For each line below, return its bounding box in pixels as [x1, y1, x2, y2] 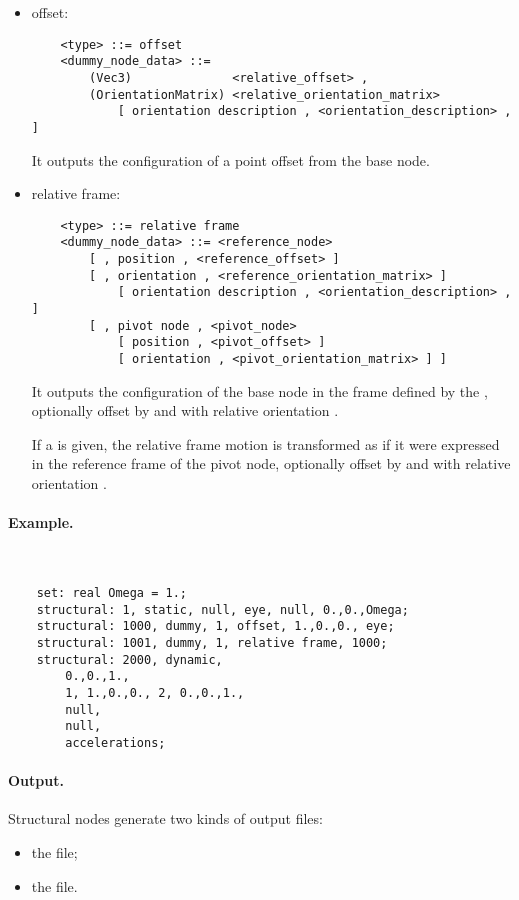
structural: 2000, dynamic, [36, 652, 223, 667]
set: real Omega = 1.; [36, 585, 187, 600]
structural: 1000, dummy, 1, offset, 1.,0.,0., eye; [36, 619, 395, 634]
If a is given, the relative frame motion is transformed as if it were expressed [31, 433, 500, 454]
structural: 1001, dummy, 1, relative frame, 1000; [36, 635, 388, 650]
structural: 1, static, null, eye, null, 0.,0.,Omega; [36, 602, 409, 617]
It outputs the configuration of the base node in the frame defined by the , [31, 380, 488, 401]
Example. [8, 512, 74, 533]
